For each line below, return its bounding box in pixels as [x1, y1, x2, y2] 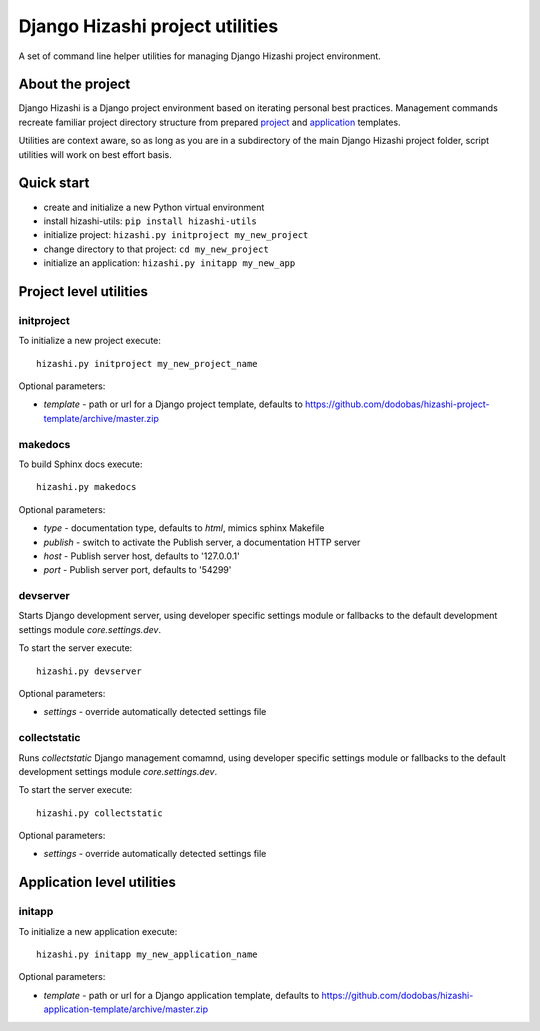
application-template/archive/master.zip [43, 1003, 209, 1015]
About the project [18, 76, 131, 93]
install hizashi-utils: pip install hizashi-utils [43, 215, 257, 227]
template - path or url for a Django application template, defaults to [43, 989, 320, 1001]
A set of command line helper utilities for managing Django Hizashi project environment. [18, 50, 382, 62]
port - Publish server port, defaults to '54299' [43, 564, 232, 576]
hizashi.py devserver [36, 665, 142, 677]
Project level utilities [18, 283, 149, 300]
